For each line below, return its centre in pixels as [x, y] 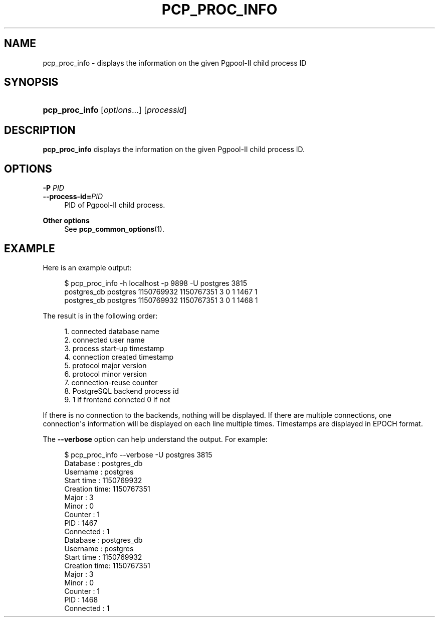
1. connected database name [112, 331]
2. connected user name [104, 340]
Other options [66, 221]
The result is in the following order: [100, 316]
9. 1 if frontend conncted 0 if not [117, 399]
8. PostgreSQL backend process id [122, 391]
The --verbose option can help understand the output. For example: [155, 439]
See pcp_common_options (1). [114, 229]
